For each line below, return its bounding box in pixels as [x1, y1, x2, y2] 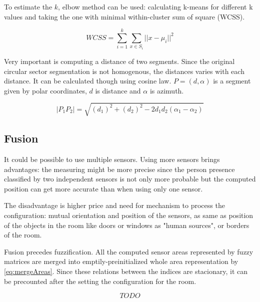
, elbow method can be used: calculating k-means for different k [58, 1, 253, 11]
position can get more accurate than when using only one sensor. [4, 183, 203, 193]
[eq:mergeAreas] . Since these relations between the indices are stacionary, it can [4, 266, 248, 276]
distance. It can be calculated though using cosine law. [4, 75, 171, 86]
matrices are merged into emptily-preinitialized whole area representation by [4, 256, 238, 266]
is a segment [213, 75, 251, 86]
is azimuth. [149, 85, 184, 95]
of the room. [4, 229, 42, 240]
